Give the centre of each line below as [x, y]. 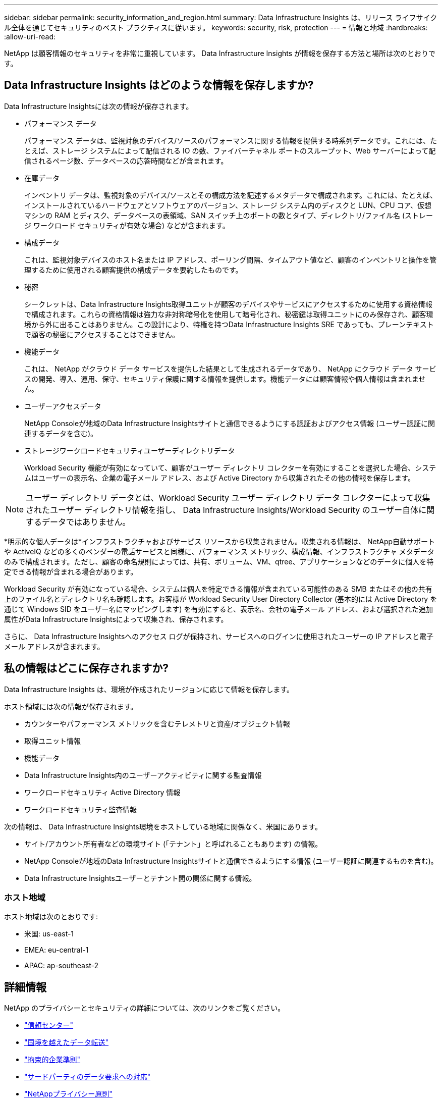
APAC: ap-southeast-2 [62, 966]
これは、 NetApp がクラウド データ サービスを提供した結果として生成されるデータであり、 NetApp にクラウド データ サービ [230, 369]
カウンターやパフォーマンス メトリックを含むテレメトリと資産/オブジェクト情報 [157, 723]
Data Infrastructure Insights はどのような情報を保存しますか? [159, 85]
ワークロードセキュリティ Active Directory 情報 [102, 792]
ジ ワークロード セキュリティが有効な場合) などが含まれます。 [127, 225]
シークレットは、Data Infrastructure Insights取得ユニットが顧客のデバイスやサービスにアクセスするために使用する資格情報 [228, 304]
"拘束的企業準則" [52, 1060]
